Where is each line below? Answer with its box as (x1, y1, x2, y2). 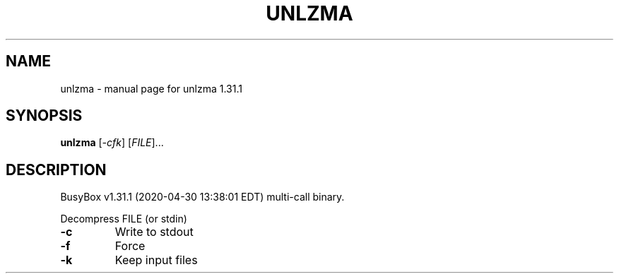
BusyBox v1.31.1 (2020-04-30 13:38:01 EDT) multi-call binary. (60, 191, 345, 203)
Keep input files (114, 253, 198, 268)
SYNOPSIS (6, 107, 83, 125)
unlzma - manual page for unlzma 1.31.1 (60, 82, 242, 95)
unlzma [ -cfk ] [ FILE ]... (60, 136, 164, 149)
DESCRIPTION (6, 160, 107, 179)
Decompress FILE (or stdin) (60, 213, 187, 225)
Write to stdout (114, 225, 194, 239)
